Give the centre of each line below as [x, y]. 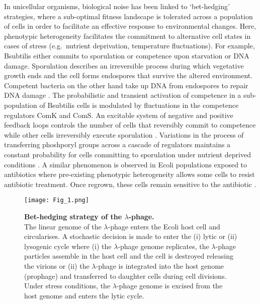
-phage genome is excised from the [169, 286]
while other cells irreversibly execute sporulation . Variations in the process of [124, 134]
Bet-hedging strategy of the [73, 216]
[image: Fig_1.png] [57, 200]
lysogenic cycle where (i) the [68, 246]
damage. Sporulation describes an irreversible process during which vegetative [124, 65]
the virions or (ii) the [57, 265]
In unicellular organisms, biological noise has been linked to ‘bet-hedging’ [117, 6]
